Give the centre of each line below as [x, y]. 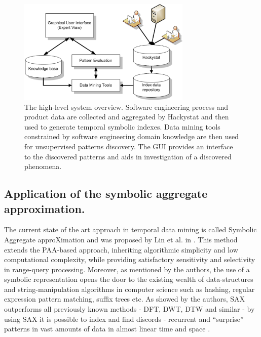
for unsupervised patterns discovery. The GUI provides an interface [129, 146]
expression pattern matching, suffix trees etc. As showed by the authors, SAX [125, 299]
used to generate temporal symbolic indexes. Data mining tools [122, 126]
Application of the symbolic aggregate [106, 194]
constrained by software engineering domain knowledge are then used [132, 136]
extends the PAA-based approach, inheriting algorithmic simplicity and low [121, 249]
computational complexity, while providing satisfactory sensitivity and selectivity [130, 259]
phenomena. [43, 166]
